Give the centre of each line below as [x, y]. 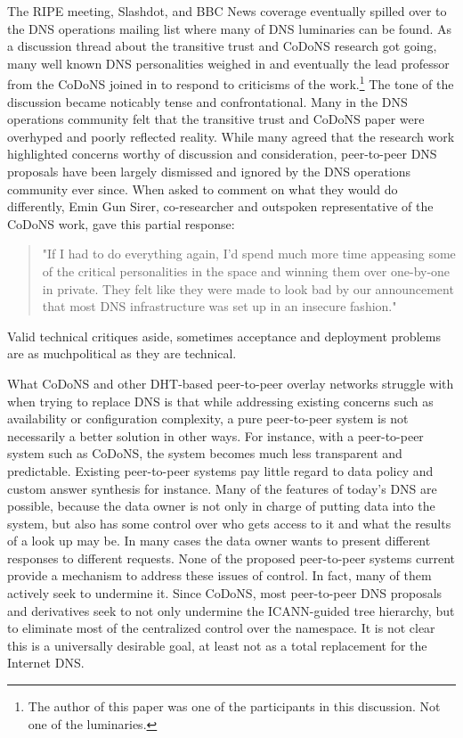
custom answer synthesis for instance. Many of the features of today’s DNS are [222, 488]
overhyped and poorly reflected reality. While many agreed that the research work [231, 136]
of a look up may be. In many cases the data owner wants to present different [219, 541]
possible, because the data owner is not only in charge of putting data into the [221, 506]
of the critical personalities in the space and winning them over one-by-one [246, 271]
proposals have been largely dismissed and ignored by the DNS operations [209, 171]
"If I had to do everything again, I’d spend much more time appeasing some [249, 254]
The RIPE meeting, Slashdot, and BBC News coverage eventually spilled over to [227, 11]
